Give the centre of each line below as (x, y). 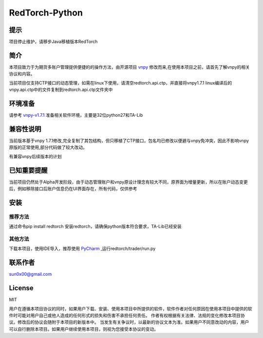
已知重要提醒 (28, 170)
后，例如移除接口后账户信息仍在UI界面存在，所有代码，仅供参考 (73, 189)
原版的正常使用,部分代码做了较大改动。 (48, 147)
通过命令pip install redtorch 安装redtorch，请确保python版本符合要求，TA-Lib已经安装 (95, 227)
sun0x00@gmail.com (30, 274)
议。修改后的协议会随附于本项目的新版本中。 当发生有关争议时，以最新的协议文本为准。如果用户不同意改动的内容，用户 (129, 322)
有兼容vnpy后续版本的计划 (35, 156)
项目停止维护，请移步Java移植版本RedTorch (53, 42)
